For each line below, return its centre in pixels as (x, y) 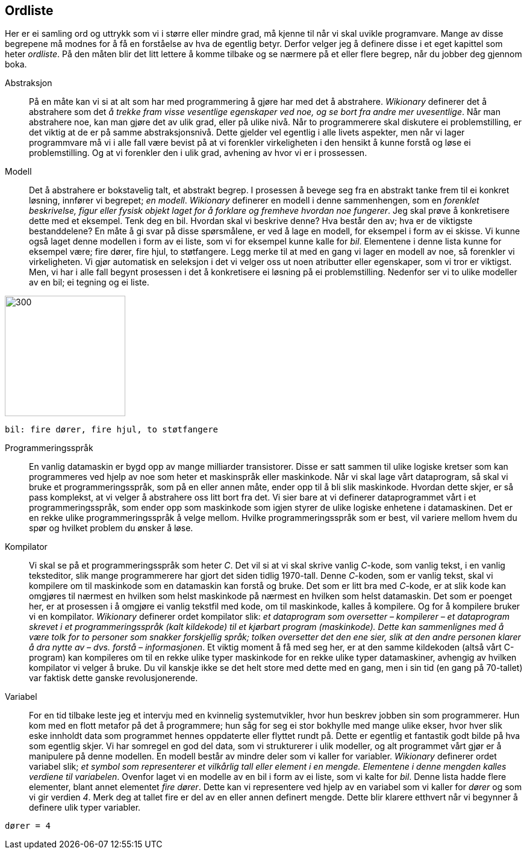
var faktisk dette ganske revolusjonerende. (114, 678)
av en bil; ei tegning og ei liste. (89, 282)
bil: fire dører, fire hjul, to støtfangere (112, 430)
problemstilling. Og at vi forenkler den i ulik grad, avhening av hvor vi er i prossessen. (198, 153)
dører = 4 (28, 826)
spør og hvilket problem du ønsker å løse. (111, 528)
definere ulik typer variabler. (85, 808)
